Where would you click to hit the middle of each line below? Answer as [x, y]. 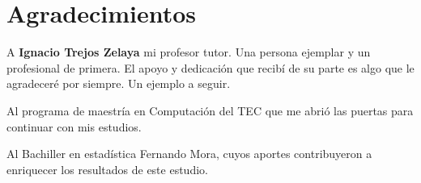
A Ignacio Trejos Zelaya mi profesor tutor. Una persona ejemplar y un [189, 52]
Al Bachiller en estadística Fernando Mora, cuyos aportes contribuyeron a [189, 154]
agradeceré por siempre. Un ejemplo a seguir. [119, 83]
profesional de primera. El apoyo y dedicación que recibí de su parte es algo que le [210, 67]
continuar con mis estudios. [74, 126]
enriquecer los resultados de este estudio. [107, 169]
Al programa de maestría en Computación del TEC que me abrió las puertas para [210, 110]
